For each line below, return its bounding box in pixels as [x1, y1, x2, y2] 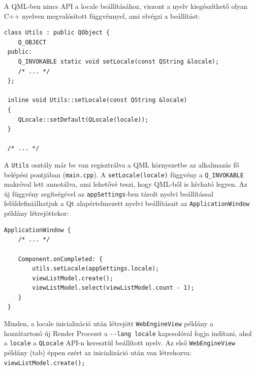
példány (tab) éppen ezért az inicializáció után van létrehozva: [4, 347, 192, 358]
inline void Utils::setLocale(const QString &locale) [7, 97, 188, 104]
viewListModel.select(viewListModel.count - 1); [32, 284, 194, 292]
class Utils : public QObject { [4, 29, 110, 36]
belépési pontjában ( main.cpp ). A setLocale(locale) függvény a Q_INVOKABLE [4, 169, 244, 179]
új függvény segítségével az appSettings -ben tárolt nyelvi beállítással [4, 188, 214, 199]
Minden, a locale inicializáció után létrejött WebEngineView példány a [4, 318, 214, 329]
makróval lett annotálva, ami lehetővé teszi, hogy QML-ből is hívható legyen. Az [4, 179, 248, 189]
